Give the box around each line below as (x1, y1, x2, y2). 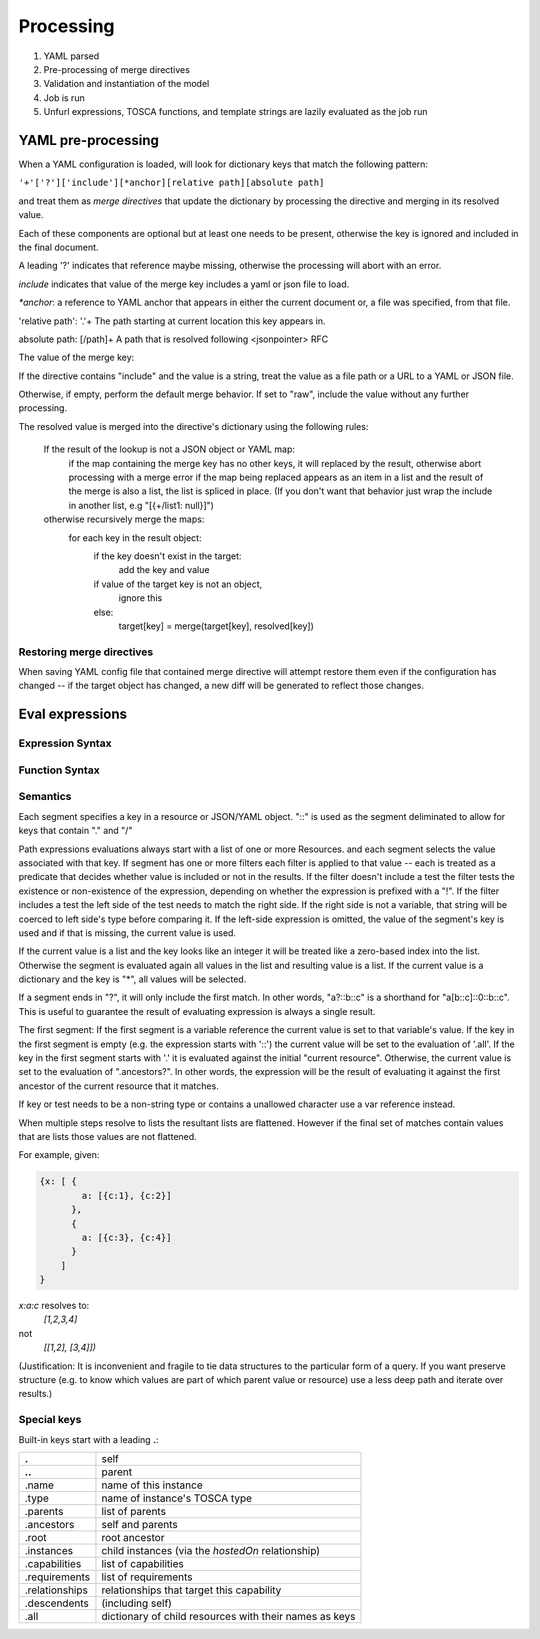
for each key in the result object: (68, 531, 202, 544)
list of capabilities (101, 1556, 184, 1570)
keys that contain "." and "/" (18, 825, 133, 837)
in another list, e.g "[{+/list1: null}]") (68, 499, 215, 511)
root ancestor (101, 1530, 165, 1544)
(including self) (101, 1596, 172, 1610)
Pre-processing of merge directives (43, 63, 190, 75)
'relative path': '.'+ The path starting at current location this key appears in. (18, 315, 326, 327)
